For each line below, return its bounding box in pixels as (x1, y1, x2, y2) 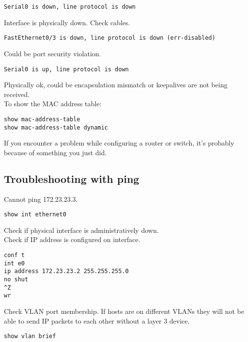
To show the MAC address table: (4, 98, 102, 109)
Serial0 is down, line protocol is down (4, 3, 136, 10)
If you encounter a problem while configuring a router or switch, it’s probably (4, 138, 234, 148)
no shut (4, 276, 29, 283)
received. (4, 89, 30, 99)
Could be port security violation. (4, 48, 101, 58)
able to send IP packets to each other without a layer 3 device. (4, 315, 190, 326)
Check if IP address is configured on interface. (4, 234, 140, 244)
